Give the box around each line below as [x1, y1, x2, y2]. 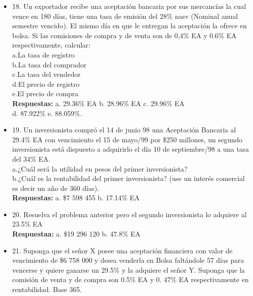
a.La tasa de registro [12, 49, 75, 59]
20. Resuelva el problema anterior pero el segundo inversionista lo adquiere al [12, 209, 247, 219]
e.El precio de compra [12, 88, 79, 99]
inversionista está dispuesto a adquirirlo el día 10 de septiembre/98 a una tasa [12, 144, 249, 154]
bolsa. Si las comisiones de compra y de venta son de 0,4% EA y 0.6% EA [12, 30, 237, 40]
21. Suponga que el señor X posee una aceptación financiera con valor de [12, 245, 233, 255]
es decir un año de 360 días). [12, 182, 99, 193]
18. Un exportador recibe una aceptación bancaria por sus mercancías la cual [12, 1, 246, 11]
